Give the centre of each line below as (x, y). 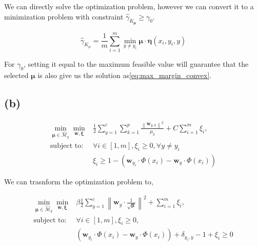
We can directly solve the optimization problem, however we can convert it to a (129, 6)
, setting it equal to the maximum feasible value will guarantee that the (136, 63)
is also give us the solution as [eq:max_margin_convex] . (125, 75)
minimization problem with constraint (64, 16)
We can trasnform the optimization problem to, (79, 182)
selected (16, 75)
